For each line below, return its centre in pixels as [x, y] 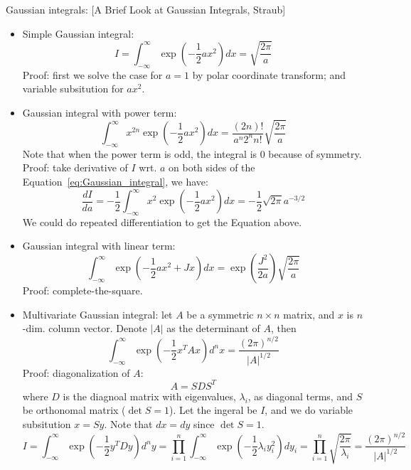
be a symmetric [220, 314]
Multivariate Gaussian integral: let [97, 314]
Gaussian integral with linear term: [99, 246]
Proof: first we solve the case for [92, 74]
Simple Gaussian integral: [78, 33]
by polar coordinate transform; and [269, 74]
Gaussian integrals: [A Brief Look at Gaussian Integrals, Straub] [146, 9]
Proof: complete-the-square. [82, 290]
